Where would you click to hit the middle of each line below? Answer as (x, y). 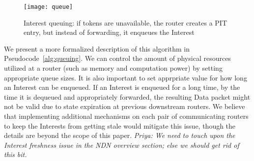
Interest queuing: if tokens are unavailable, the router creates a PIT (125, 22)
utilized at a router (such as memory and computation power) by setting (113, 68)
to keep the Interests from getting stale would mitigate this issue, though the (120, 125)
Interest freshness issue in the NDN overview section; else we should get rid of (122, 145)
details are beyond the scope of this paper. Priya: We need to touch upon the (120, 135)
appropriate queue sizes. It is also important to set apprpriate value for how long (126, 77)
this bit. (15, 154)
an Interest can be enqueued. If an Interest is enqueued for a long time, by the (122, 87)
